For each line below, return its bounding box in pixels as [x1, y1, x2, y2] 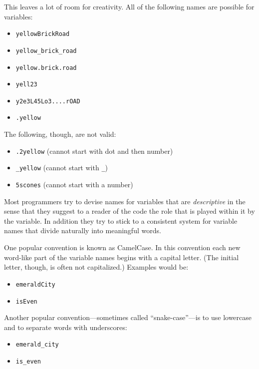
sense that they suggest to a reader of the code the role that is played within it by [4, 206, 255, 216]
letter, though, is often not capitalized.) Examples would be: [4, 262, 189, 272]
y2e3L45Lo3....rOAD [15, 97, 80, 105]
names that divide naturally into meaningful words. [4, 225, 161, 236]
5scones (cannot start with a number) [15, 179, 133, 190]
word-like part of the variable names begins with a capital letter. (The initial [4, 252, 239, 262]
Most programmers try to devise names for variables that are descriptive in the [4, 196, 246, 206]
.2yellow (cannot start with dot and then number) [15, 145, 173, 156]
